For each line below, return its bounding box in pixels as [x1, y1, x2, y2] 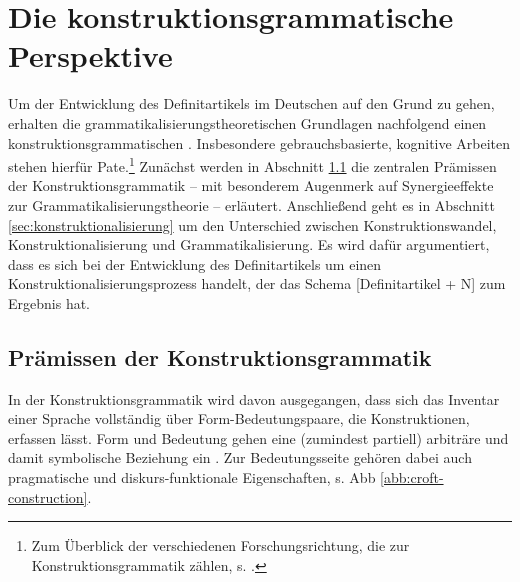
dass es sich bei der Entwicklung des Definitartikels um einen [8, 253, 382, 274]
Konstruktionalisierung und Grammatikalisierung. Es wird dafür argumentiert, [8, 234, 490, 255]
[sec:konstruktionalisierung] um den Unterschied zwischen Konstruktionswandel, [8, 214, 497, 235]
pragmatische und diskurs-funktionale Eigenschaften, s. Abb [8, 467, 376, 488]
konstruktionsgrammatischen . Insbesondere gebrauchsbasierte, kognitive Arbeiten [8, 132, 511, 153]
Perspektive [8, 35, 173, 76]
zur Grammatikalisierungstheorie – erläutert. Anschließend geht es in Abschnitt [8, 194, 495, 215]
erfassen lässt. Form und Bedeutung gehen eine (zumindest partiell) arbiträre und [8, 427, 509, 448]
